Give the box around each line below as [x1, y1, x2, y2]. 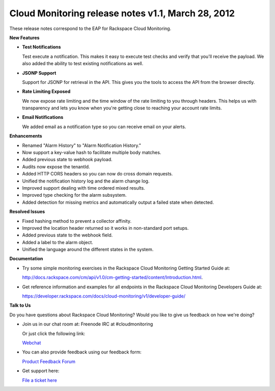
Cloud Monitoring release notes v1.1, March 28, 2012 [9, 8, 235, 19]
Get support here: [22, 368, 60, 374]
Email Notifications [22, 114, 64, 121]
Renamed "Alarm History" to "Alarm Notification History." [22, 142, 141, 148]
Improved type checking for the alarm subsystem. [22, 192, 127, 198]
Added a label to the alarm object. [22, 239, 94, 245]
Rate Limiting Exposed [22, 88, 71, 95]
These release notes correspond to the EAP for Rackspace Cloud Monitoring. [9, 25, 172, 32]
